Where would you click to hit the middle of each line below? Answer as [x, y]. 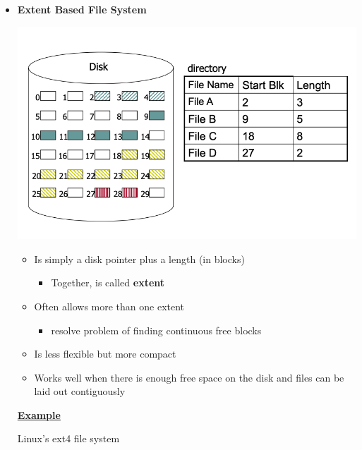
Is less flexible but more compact [105, 354]
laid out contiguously [80, 391]
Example [39, 414]
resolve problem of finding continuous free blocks [156, 330]
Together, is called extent [108, 282]
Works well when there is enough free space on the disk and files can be [189, 377]
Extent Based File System [82, 9]
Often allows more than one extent [109, 306]
